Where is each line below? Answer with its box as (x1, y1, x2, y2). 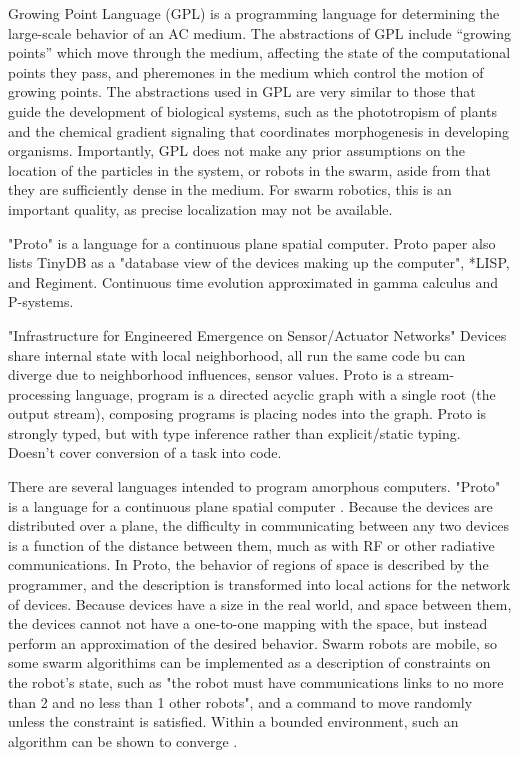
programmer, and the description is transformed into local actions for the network (8, 574, 510, 595)
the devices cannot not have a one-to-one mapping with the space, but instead (8, 613, 488, 634)
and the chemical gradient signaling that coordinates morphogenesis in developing (8, 120, 509, 141)
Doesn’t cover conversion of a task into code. (8, 442, 282, 463)
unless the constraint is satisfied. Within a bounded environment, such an (8, 711, 459, 732)
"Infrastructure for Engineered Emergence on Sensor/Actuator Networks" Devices (8, 324, 507, 345)
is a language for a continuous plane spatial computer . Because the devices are (8, 495, 493, 516)
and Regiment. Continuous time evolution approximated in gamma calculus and (8, 271, 499, 292)
